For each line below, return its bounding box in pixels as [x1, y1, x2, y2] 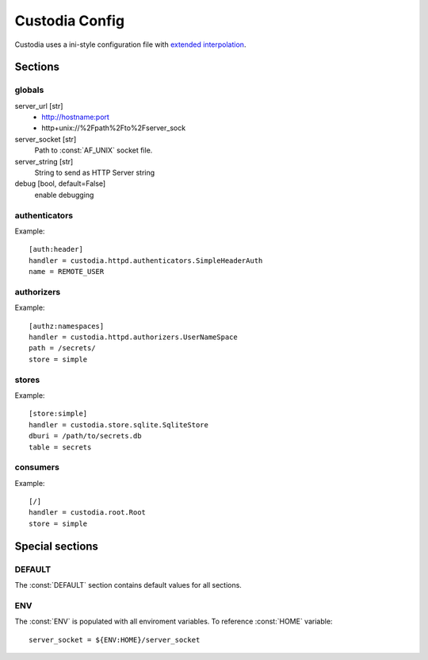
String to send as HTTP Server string [34, 168, 155, 178]
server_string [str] [14, 156, 74, 166]
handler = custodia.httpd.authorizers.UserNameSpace [29, 333, 238, 342]
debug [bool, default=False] [14, 179, 106, 188]
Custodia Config [14, 12, 125, 29]
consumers [14, 461, 59, 473]
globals [14, 84, 44, 95]
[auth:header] [29, 245, 83, 254]
